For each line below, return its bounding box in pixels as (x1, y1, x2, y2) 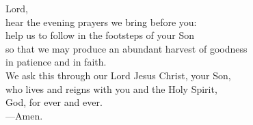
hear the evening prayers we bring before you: (5, 14, 197, 29)
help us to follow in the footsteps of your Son (5, 28, 195, 42)
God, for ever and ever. (5, 95, 103, 109)
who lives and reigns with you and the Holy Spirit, (5, 81, 217, 96)
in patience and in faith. (5, 55, 107, 69)
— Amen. (5, 108, 43, 122)
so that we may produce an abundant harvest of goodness (5, 41, 248, 55)
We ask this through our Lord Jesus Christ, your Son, (5, 68, 231, 82)
